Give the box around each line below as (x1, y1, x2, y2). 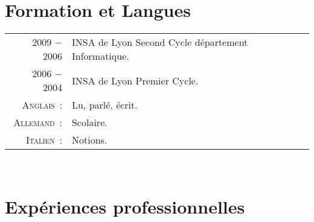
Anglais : (22, 98, 62, 112)
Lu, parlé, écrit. (71, 98, 138, 112)
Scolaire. (71, 115, 107, 130)
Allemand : (13, 115, 62, 130)
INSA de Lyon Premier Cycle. (71, 73, 199, 87)
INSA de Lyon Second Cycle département (71, 35, 248, 49)
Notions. (71, 133, 107, 147)
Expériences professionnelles (5, 194, 245, 218)
